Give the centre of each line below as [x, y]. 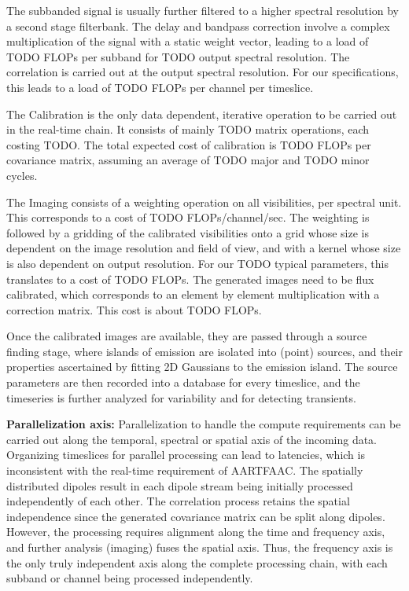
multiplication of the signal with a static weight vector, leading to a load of [188, 41]
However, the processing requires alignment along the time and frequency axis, [196, 532]
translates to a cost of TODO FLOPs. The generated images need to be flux [190, 279]
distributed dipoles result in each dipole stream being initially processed [180, 485]
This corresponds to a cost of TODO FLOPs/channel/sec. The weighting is [188, 217]
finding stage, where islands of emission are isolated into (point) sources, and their [204, 351]
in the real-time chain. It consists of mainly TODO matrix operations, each [188, 129]
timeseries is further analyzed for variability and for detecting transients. [181, 397]
